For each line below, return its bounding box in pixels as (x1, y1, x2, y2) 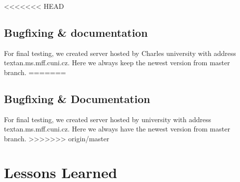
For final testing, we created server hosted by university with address (4, 114, 212, 124)
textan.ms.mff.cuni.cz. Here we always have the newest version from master (4, 124, 230, 134)
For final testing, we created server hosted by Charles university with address (4, 48, 236, 58)
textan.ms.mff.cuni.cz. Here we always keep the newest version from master (4, 57, 230, 68)
